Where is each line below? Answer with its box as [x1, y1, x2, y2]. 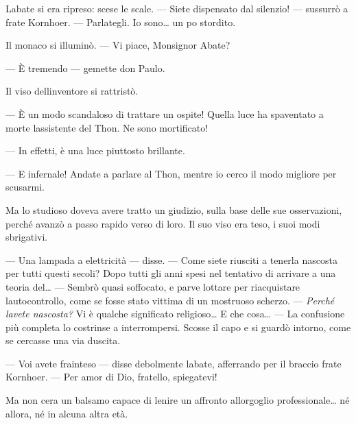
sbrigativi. [5, 230, 48, 244]
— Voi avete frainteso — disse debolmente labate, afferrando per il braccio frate [5, 356, 342, 370]
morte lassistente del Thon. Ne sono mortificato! [5, 120, 209, 134]
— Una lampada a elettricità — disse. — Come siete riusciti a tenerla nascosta [5, 252, 337, 267]
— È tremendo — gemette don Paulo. [5, 60, 165, 75]
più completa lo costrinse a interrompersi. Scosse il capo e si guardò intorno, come [5, 319, 351, 334]
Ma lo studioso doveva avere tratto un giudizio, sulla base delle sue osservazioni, [5, 202, 342, 217]
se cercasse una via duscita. [5, 333, 121, 348]
